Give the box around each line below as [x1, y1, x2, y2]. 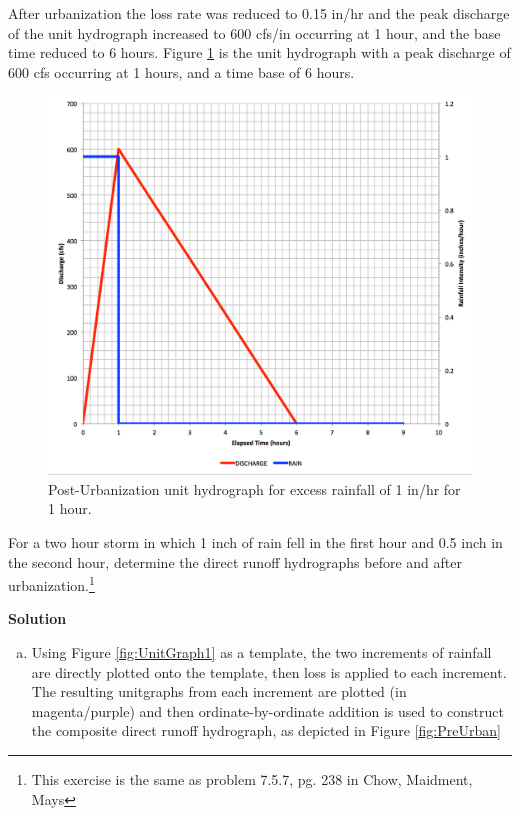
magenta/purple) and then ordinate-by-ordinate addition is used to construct [31, 700, 504, 721]
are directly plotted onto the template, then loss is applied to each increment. [31, 661, 507, 682]
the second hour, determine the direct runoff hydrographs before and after [8, 551, 462, 572]
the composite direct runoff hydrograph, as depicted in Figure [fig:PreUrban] [31, 720, 501, 741]
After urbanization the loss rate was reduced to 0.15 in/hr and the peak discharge [8, 3, 510, 23]
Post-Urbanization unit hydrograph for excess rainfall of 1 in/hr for [48, 478, 461, 499]
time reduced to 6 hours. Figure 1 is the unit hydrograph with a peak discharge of [8, 42, 511, 63]
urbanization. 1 [8, 572, 95, 595]
